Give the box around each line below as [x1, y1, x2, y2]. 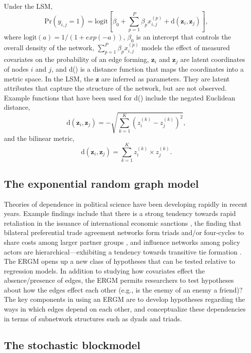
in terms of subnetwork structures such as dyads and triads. [4, 313, 182, 323]
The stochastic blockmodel [4, 337, 141, 352]
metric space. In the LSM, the [4, 73, 93, 83]
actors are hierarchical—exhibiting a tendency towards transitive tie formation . [4, 246, 242, 256]
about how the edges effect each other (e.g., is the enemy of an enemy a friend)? [4, 284, 243, 294]
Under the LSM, [4, 1, 53, 11]
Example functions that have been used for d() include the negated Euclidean [4, 92, 235, 102]
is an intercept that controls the [136, 32, 231, 42]
